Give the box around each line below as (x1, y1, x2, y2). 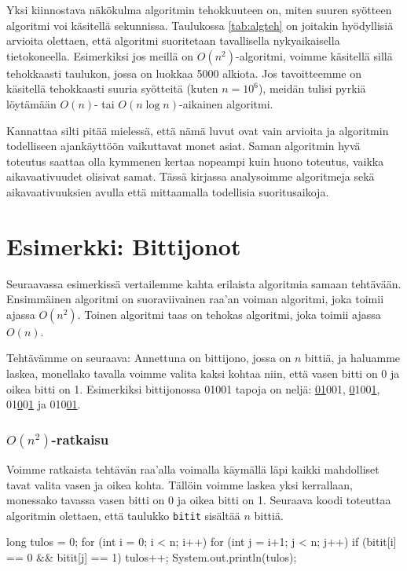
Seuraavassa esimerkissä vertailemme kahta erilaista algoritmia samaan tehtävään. (6, 275, 401, 291)
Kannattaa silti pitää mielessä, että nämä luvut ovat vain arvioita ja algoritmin (6, 122, 389, 138)
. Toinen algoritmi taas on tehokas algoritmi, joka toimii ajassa (77, 306, 381, 322)
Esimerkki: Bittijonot (6, 229, 241, 262)
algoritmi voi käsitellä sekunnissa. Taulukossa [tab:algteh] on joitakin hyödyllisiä (6, 16, 394, 33)
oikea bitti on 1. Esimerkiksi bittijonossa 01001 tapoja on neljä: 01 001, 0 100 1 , (6, 380, 380, 397)
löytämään (6, 95, 57, 112)
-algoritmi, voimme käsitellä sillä (235, 47, 393, 64)
